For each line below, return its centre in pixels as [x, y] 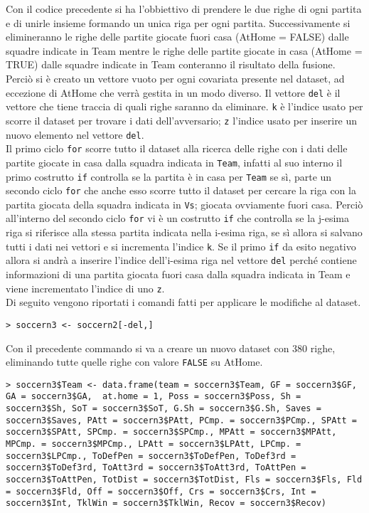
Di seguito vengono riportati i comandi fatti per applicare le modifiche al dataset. [183, 302]
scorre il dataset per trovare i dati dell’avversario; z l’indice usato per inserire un [182, 120]
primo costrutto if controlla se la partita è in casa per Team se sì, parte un [169, 176]
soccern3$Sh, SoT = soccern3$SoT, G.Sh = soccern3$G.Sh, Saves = [164, 409]
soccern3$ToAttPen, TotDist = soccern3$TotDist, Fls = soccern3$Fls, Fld [184, 480]
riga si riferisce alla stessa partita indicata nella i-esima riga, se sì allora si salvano [184, 232]
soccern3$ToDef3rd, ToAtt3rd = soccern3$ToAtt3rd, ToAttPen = [156, 468]
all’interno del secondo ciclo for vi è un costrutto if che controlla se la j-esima [178, 218]
